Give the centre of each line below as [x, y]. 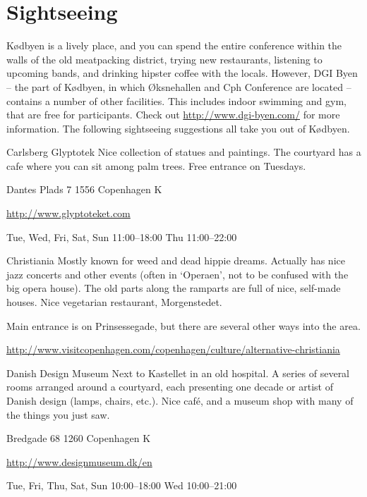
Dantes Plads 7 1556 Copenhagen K [84, 189]
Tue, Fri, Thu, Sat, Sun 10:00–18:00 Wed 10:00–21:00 [122, 485]
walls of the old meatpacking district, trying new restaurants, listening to [164, 59]
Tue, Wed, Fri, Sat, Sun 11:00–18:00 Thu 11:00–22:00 [122, 237]
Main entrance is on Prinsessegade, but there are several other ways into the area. [183, 325]
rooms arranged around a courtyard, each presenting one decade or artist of [170, 387]
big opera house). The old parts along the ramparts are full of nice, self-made [174, 288]
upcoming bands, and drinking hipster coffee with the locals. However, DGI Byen [182, 73]
